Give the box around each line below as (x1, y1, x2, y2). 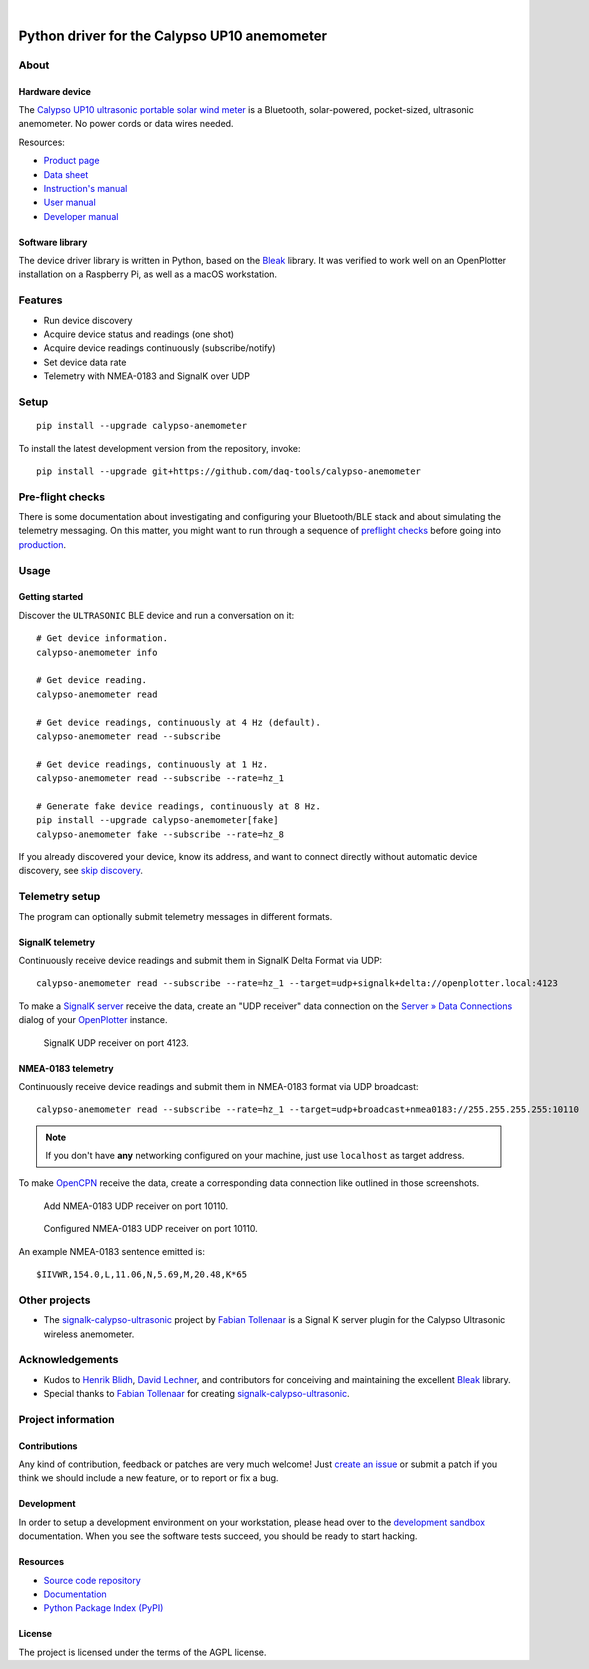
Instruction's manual (43, 182, 128, 194)
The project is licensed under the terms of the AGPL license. (18, 1646, 267, 1658)
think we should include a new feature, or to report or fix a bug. (18, 1472, 279, 1484)
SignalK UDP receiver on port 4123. (43, 1036, 189, 1049)
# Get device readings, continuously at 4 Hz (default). (36, 716, 322, 728)
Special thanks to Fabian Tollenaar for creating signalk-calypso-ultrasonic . (43, 1388, 350, 1400)
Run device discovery (43, 314, 133, 326)
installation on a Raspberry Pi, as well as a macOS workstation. (18, 268, 278, 280)
